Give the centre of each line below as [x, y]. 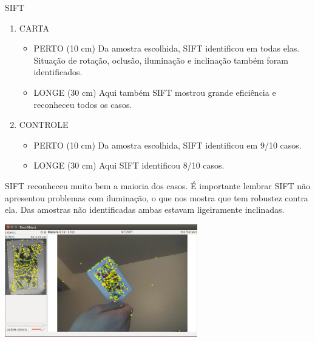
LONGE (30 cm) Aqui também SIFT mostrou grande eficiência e [155, 92]
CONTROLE [44, 125]
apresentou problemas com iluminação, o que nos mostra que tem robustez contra [157, 197]
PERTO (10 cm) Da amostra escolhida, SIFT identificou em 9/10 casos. [168, 145]
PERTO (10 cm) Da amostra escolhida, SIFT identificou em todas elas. [167, 48]
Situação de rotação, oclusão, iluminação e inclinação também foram [161, 60]
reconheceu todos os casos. [83, 104]
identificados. [58, 72]
